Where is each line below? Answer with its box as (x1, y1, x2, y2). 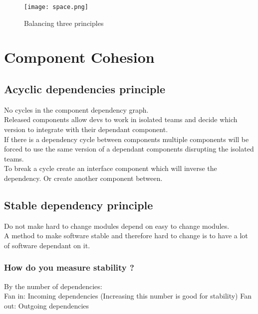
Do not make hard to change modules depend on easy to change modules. (4, 220, 230, 231)
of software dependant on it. (4, 240, 90, 250)
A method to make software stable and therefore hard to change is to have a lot (4, 230, 248, 241)
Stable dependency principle (4, 197, 153, 212)
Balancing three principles (24, 17, 104, 28)
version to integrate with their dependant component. (4, 124, 168, 135)
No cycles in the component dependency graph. (4, 104, 149, 115)
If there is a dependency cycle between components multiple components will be (4, 134, 249, 144)
